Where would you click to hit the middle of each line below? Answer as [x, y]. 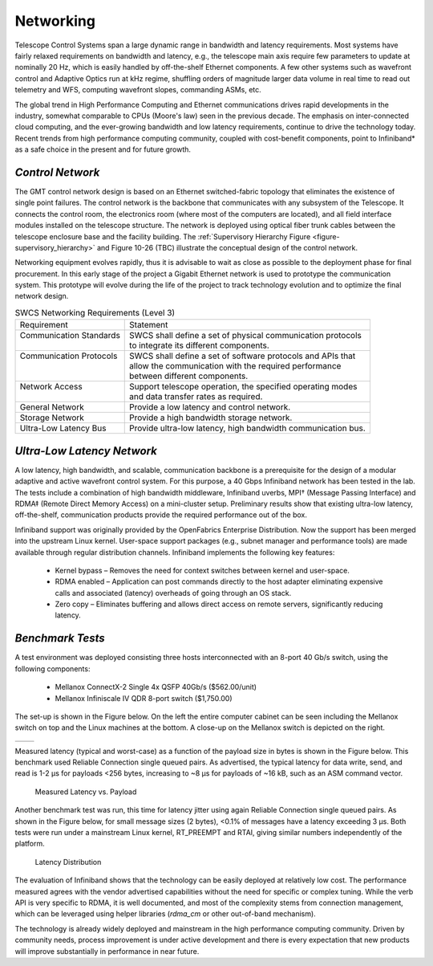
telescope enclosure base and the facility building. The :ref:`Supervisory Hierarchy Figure [163, 236]
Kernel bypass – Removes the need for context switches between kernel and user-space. [202, 570]
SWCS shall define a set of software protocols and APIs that [243, 356]
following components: [53, 668]
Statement [149, 325]
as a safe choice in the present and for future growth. [103, 149]
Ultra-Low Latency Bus [63, 428]
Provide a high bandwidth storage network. [211, 418]
